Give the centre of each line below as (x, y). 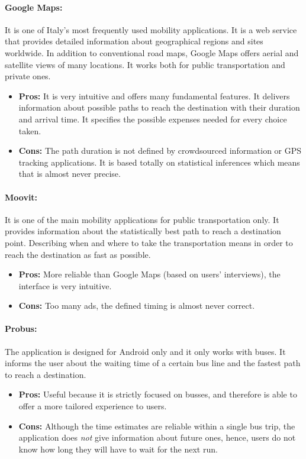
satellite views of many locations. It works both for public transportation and (145, 64)
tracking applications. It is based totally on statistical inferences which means (159, 162)
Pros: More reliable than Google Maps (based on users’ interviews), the (149, 274)
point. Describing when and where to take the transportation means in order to (149, 242)
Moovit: (21, 197)
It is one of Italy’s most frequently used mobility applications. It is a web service (151, 29)
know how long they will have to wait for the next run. (118, 449)
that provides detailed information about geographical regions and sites (134, 41)
